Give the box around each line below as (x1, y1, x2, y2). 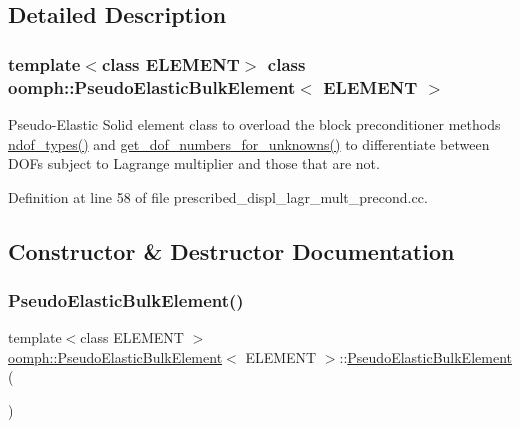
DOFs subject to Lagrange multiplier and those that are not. (8, 153, 380, 174)
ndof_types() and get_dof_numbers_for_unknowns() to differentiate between (8, 133, 490, 154)
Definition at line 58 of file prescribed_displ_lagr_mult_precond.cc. (8, 186, 428, 207)
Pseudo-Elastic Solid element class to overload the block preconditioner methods (8, 113, 501, 134)
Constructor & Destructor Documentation (8, 235, 455, 266)
